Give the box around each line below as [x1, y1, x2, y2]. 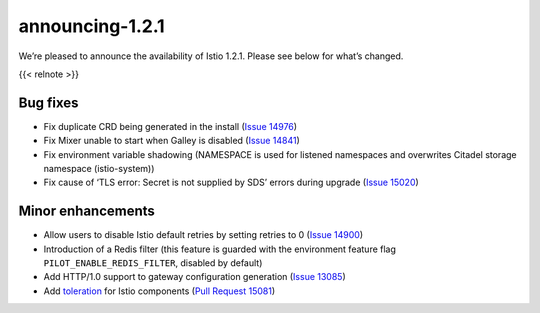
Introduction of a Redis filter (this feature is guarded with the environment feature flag [43, 243, 397, 255]
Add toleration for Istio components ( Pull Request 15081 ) [43, 285, 276, 297]
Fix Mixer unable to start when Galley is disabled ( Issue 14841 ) [43, 135, 300, 147]
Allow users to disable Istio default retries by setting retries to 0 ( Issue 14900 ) [43, 229, 364, 241]
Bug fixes [18, 94, 79, 111]
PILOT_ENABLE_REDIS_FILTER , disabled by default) [43, 257, 263, 269]
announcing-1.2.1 [18, 15, 165, 37]
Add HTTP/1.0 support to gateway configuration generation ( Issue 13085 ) [43, 271, 347, 283]
